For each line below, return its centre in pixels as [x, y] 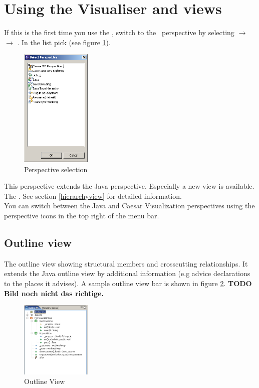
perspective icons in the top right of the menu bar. [82, 216]
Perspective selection [56, 169]
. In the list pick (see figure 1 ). [64, 42]
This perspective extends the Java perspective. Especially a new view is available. [129, 186]
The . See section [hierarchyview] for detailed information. [93, 196]
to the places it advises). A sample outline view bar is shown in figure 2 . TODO [128, 283]
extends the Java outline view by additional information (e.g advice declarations [127, 273]
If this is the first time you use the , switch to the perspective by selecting [119, 32]
